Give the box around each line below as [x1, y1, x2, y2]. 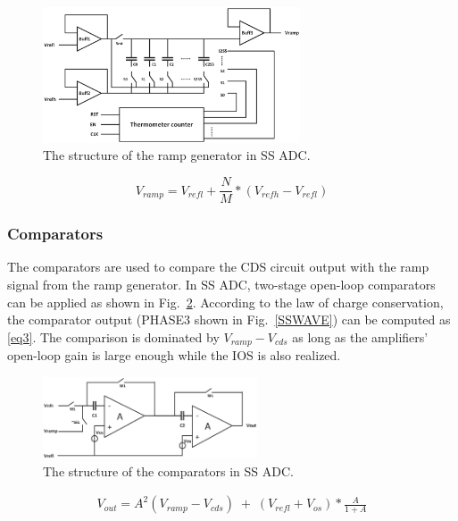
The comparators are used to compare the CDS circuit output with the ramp [7, 257, 429, 276]
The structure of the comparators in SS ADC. [43, 461, 294, 480]
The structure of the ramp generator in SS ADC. [43, 146, 311, 164]
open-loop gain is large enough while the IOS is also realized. [7, 346, 341, 365]
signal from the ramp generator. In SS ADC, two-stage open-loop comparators [7, 274, 436, 293]
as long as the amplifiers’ [292, 327, 429, 346]
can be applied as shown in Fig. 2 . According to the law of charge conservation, [7, 292, 444, 311]
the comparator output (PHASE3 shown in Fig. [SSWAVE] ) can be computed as [7, 310, 451, 329]
